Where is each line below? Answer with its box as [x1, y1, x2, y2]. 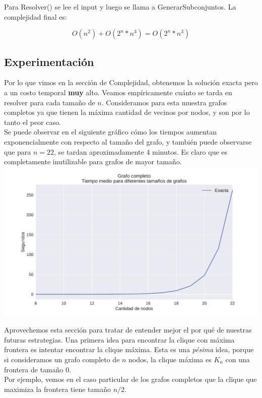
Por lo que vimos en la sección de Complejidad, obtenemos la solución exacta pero [4, 77, 258, 88]
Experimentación [4, 53, 94, 69]
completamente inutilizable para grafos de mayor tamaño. [4, 156, 182, 167]
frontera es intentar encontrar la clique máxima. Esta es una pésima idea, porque [4, 344, 254, 355]
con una [225, 354, 250, 364]
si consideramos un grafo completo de [4, 354, 120, 364]
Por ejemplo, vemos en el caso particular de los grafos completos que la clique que [4, 374, 257, 384]
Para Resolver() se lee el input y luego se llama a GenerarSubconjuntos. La [4, 2, 236, 12]
